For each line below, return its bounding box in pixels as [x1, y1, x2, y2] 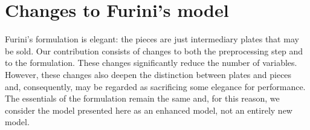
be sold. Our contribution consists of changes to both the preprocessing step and [5, 44, 303, 57]
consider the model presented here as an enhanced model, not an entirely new [5, 103, 292, 116]
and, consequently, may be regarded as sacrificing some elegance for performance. [5, 80, 306, 93]
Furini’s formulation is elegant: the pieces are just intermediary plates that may [5, 33, 299, 45]
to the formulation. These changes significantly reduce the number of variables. [5, 56, 297, 69]
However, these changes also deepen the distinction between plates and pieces [5, 68, 292, 80]
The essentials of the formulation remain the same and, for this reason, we [5, 92, 280, 105]
